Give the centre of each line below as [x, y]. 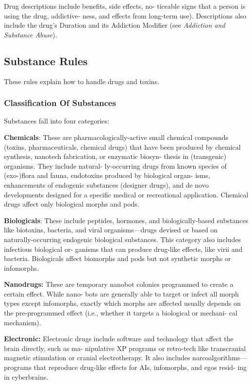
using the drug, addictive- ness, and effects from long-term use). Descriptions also [125, 15]
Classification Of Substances [60, 103]
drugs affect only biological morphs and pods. [72, 204]
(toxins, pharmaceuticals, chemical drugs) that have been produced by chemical [122, 147]
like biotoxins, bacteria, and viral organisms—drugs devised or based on [111, 230]
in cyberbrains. [26, 376]
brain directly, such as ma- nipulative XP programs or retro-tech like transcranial [125, 348]
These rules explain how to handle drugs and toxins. [82, 81]
